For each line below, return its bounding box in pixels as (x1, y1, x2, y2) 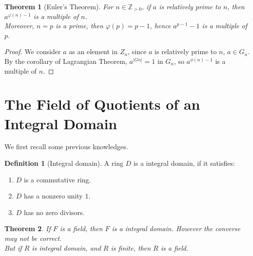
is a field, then (59, 223, 103, 234)
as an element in (69, 46, 118, 57)
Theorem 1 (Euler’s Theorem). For (4, 1, 114, 11)
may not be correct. (4, 233, 62, 243)
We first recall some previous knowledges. (4, 141, 128, 152)
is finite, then (111, 242, 151, 253)
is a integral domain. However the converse (112, 223, 241, 234)
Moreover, (4, 20, 34, 31)
